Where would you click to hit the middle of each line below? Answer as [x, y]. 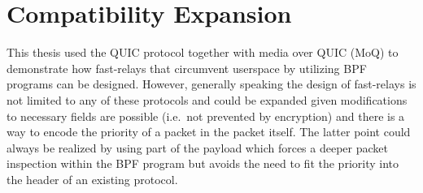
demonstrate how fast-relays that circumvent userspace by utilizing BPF [187, 68]
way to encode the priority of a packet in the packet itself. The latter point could [209, 132]
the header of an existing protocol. [92, 179]
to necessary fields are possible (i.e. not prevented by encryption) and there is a [206, 116]
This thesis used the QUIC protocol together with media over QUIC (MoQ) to [203, 52]
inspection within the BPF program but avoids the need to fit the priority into [203, 163]
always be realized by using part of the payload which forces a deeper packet [197, 147]
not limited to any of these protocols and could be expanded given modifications [207, 99]
